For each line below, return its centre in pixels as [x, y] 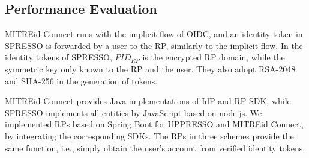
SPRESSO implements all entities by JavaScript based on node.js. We [133, 112]
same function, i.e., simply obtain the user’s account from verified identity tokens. [155, 148]
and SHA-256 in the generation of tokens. [81, 80]
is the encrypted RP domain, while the [214, 57]
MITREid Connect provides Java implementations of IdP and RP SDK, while [148, 101]
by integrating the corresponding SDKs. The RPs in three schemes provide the [149, 136]
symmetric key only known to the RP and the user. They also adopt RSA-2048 [150, 69]
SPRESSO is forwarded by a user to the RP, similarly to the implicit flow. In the [154, 45]
